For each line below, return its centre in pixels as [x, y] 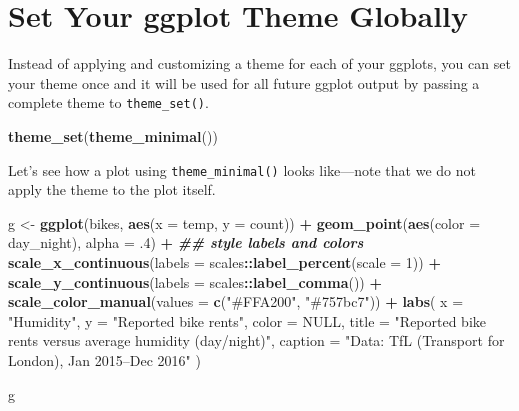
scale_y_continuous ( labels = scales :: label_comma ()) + [195, 281]
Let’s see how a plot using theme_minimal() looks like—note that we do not [242, 169]
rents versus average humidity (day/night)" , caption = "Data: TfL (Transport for [256, 340]
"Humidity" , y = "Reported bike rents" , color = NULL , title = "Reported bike [247, 320]
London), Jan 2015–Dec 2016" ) [104, 359]
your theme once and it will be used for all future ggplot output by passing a [244, 82]
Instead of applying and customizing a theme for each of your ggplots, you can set [259, 63]
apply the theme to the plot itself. [112, 189]
